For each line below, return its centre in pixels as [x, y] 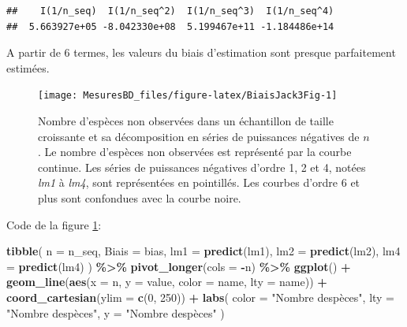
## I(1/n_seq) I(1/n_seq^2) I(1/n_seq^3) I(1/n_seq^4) [170, 11]
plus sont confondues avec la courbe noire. [140, 198]
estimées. [28, 67]
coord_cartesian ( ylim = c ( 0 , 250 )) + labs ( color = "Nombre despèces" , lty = [201, 297]
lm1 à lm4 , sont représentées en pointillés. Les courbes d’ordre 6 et [199, 182]
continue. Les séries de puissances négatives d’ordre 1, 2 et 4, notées [202, 167]
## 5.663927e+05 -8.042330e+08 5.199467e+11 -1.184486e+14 [170, 26]
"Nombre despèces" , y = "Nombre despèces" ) [116, 312]
